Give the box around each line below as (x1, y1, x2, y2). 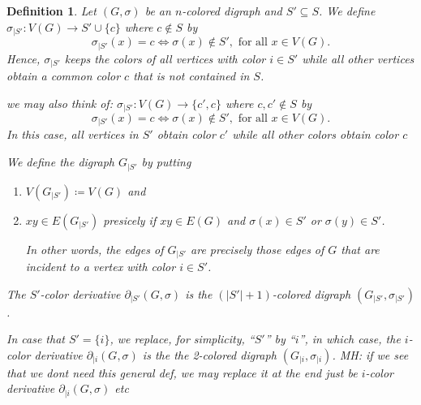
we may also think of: (6, 94, 113, 111)
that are (341, 240, 380, 257)
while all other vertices (302, 50, 415, 67)
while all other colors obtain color (232, 126, 399, 143)
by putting (141, 153, 191, 170)
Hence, (6, 50, 41, 67)
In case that (6, 330, 65, 347)
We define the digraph (6, 153, 114, 170)
